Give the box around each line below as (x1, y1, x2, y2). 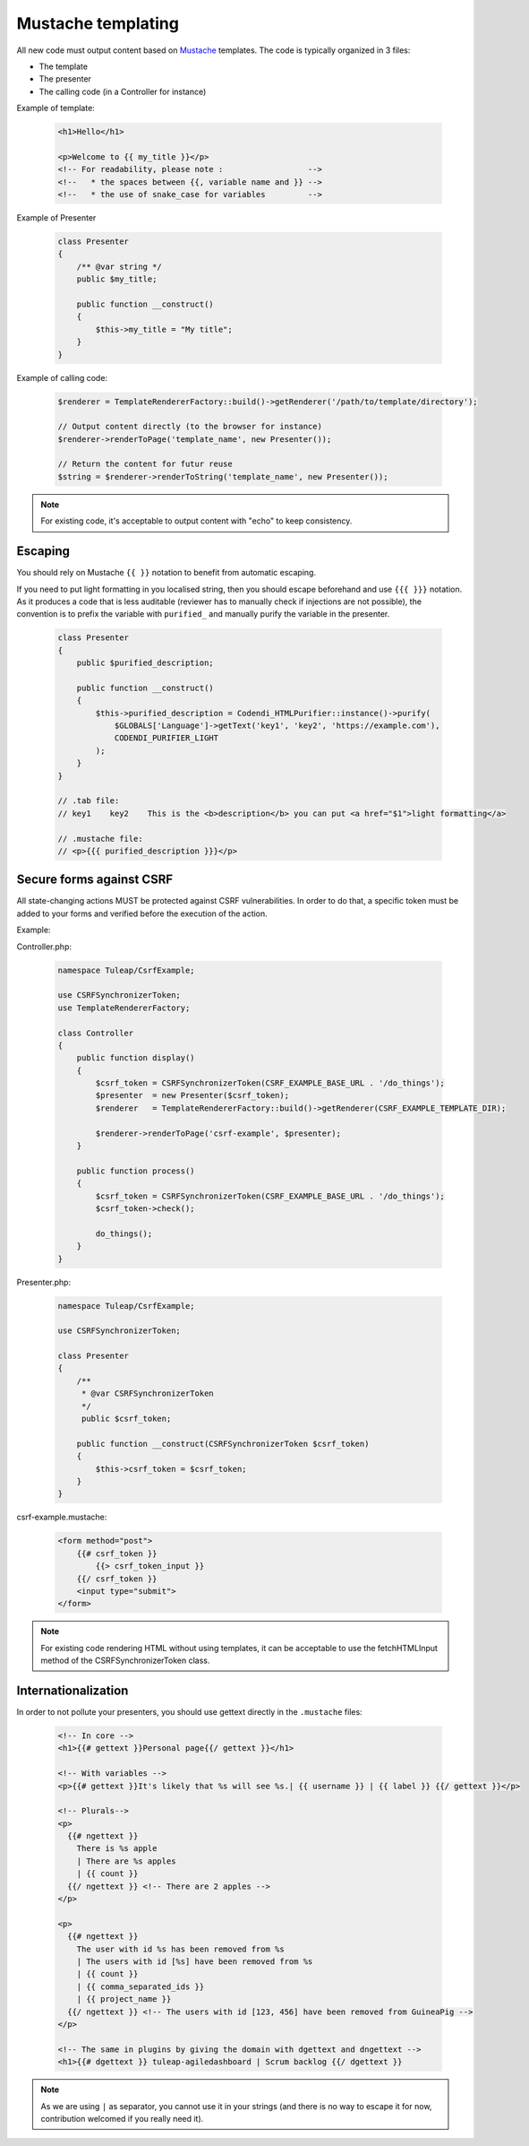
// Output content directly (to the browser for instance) (57, 421, 322, 432)
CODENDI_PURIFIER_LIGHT (114, 733, 219, 743)
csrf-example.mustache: (16, 1511, 107, 1523)
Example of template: (16, 103, 96, 114)
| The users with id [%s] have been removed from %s (76, 1957, 313, 1967)
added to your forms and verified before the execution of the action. (16, 908, 268, 919)
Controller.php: (16, 941, 72, 952)
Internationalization (16, 1683, 129, 1698)
